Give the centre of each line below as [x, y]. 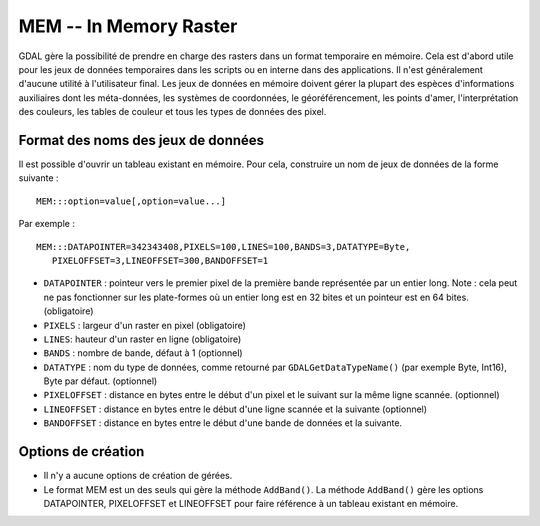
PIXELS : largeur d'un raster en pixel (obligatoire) [145, 325]
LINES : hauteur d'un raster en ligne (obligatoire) [142, 339]
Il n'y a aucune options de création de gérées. [138, 476]
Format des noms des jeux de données [141, 140]
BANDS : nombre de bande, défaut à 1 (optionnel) [143, 353]
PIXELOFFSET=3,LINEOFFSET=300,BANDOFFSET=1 [160, 260]
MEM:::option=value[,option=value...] [131, 201]
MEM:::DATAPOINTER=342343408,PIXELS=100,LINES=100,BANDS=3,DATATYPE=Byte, [223, 246]
